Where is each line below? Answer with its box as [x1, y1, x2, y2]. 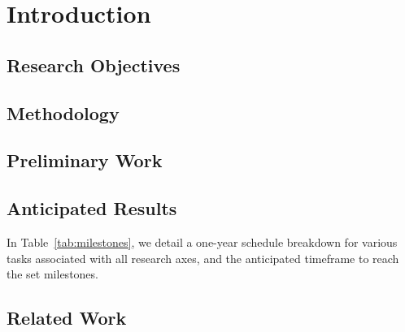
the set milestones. [7, 265, 98, 282]
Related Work [7, 305, 127, 330]
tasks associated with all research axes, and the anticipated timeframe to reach [7, 249, 399, 266]
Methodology [7, 100, 120, 125]
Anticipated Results [7, 196, 177, 221]
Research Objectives [7, 52, 181, 77]
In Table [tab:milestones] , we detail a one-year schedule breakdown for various [7, 233, 398, 250]
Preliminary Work [7, 148, 163, 173]
